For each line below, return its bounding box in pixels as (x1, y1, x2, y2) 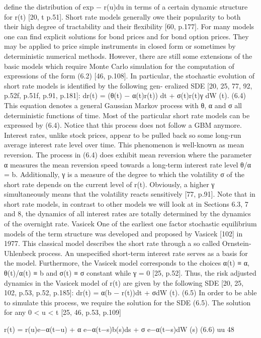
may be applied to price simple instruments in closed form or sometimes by (4, 41, 236, 51)
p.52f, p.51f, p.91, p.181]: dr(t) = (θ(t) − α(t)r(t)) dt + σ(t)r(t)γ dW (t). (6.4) (4, 90, 246, 101)
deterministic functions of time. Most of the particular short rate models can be (4, 110, 250, 120)
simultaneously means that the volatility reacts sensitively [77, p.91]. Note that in (4, 189, 255, 199)
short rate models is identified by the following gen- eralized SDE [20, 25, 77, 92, (4, 80, 252, 91)
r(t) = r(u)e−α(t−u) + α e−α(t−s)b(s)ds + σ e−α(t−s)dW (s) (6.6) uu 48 (4, 324, 234, 334)
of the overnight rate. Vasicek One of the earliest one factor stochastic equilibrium (4, 218, 257, 229)
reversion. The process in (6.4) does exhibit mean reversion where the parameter (4, 149, 252, 159)
